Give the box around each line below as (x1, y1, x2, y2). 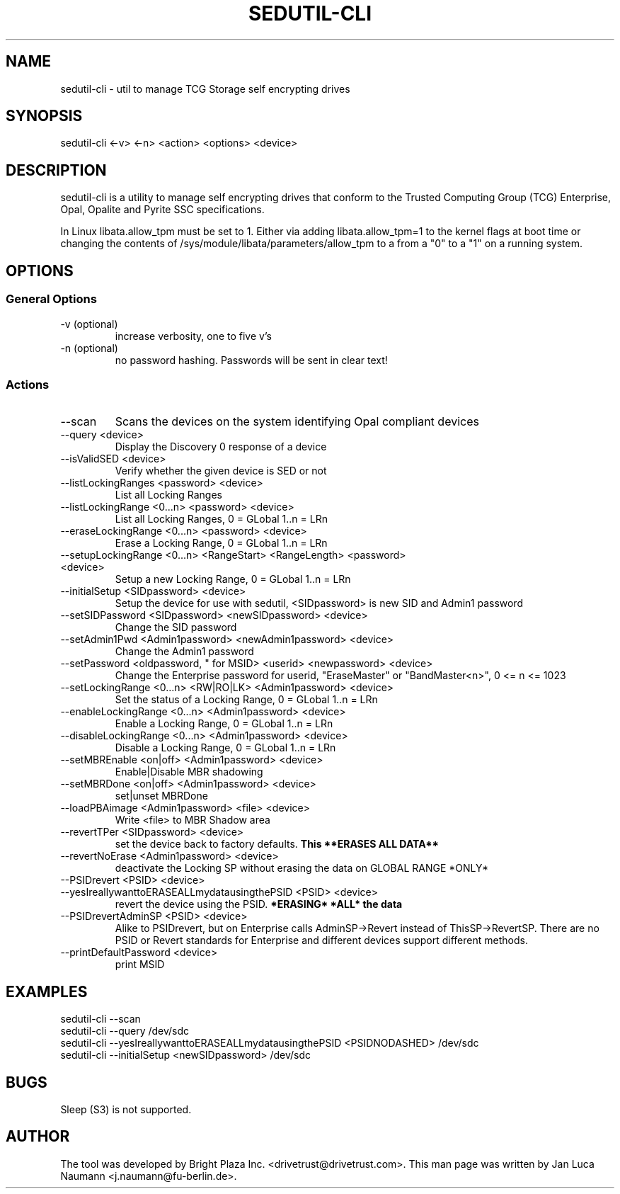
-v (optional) (60, 317, 118, 330)
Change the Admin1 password (115, 645, 254, 658)
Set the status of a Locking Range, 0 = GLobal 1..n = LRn (115, 693, 378, 706)
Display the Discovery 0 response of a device (115, 440, 327, 453)
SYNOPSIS (6, 107, 83, 125)
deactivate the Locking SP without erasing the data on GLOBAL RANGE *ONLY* (115, 862, 488, 875)
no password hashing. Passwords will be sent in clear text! (115, 353, 388, 366)
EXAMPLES (6, 982, 88, 1001)
